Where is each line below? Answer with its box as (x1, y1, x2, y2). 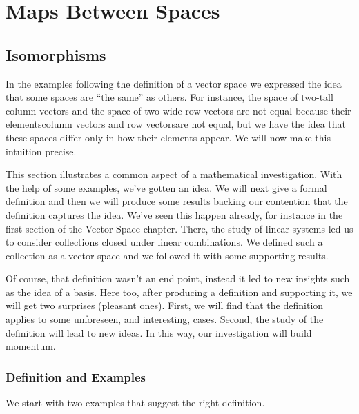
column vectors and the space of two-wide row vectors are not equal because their (6, 103, 351, 117)
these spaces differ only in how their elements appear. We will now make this (6, 130, 331, 144)
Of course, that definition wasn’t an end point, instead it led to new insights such (6, 271, 350, 286)
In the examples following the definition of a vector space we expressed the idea (6, 76, 342, 90)
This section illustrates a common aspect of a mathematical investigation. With (6, 167, 342, 181)
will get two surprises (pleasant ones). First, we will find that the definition (6, 298, 324, 313)
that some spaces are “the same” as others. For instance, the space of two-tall (6, 90, 333, 104)
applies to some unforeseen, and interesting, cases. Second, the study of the (6, 312, 324, 326)
